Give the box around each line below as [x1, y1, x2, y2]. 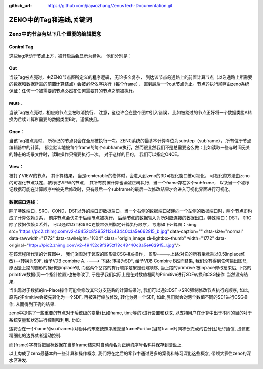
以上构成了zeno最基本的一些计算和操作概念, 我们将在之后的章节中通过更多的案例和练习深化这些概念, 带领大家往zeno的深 [9, 350, 251, 356]
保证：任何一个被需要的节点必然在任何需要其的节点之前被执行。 [9, 88, 137, 94]
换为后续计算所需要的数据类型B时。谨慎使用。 [9, 116, 102, 122]
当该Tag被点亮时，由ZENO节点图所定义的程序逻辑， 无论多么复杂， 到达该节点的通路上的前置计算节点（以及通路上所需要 [9, 74, 253, 80]
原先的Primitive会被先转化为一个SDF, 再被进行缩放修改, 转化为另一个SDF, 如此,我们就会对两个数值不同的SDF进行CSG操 [9, 294, 248, 300]
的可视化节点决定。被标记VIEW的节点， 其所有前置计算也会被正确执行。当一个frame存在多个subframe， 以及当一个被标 [9, 180, 250, 185]
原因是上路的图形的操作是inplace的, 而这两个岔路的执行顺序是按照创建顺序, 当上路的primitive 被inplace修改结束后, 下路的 [9, 265, 252, 270]
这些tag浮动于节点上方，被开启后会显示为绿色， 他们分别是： [9, 53, 132, 59]
